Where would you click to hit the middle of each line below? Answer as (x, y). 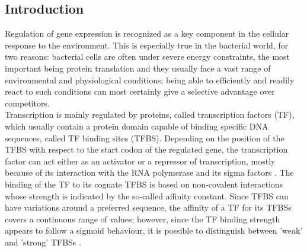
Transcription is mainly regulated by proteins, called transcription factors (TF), (150, 114)
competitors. (27, 103)
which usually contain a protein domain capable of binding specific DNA (137, 126)
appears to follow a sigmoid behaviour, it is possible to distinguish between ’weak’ (154, 230)
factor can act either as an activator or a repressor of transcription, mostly (140, 161)
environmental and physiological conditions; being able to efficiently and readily (150, 80)
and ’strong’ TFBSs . (43, 242)
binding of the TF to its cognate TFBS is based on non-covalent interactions (144, 184)
